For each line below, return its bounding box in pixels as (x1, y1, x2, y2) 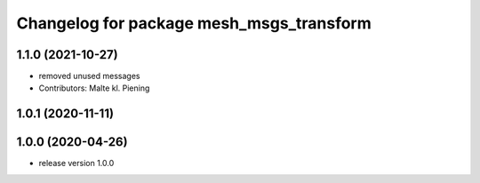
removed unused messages (38, 71, 140, 82)
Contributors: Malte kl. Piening (38, 83, 150, 93)
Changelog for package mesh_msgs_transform (16, 13, 372, 33)
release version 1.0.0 (38, 158, 115, 169)
